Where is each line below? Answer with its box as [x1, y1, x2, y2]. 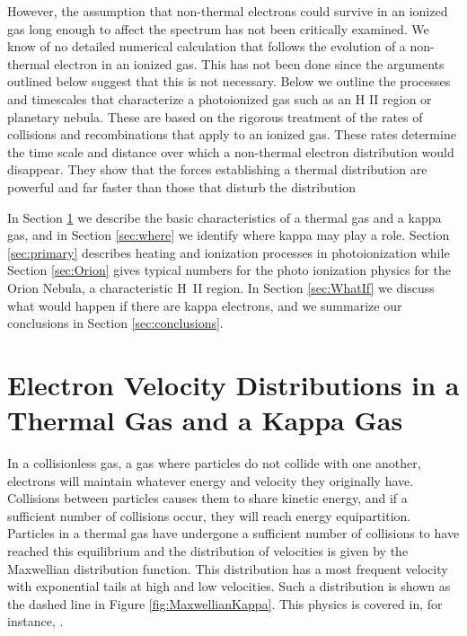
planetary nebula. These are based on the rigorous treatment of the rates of [7, 107, 423, 126]
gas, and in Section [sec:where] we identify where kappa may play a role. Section [7, 225, 450, 244]
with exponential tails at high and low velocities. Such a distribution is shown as [7, 577, 451, 596]
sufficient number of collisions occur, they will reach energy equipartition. [7, 506, 411, 525]
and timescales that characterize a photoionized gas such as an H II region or [7, 89, 432, 108]
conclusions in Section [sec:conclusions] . [7, 314, 224, 332]
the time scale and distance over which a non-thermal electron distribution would [7, 142, 454, 161]
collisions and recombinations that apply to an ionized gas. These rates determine [7, 125, 456, 144]
